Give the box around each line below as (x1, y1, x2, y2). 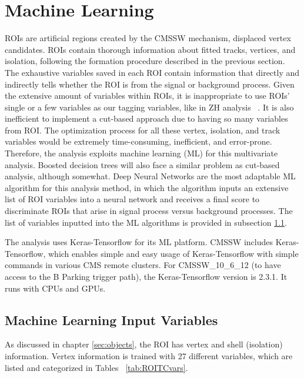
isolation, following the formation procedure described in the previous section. (5, 55, 285, 67)
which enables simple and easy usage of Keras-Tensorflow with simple (48, 247, 299, 259)
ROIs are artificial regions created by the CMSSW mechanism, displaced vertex (5, 32, 291, 44)
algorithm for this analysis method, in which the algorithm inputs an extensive (5, 181, 289, 193)
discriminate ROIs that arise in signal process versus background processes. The (5, 205, 293, 217)
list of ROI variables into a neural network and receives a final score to (5, 193, 260, 205)
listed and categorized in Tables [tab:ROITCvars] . (5, 361, 188, 373)
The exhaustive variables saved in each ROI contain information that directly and (5, 66, 300, 78)
